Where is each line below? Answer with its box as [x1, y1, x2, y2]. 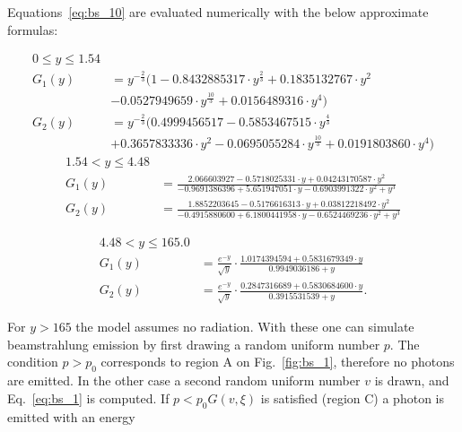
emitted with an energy [7, 407, 135, 426]
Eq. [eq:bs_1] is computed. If [7, 388, 170, 407]
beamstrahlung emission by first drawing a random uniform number [7, 334, 380, 353]
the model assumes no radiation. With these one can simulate [75, 317, 414, 336]
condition [7, 352, 58, 371]
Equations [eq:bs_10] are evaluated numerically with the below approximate [7, 3, 429, 21]
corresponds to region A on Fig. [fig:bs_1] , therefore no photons [100, 352, 455, 371]
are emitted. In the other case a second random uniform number [7, 371, 361, 390]
